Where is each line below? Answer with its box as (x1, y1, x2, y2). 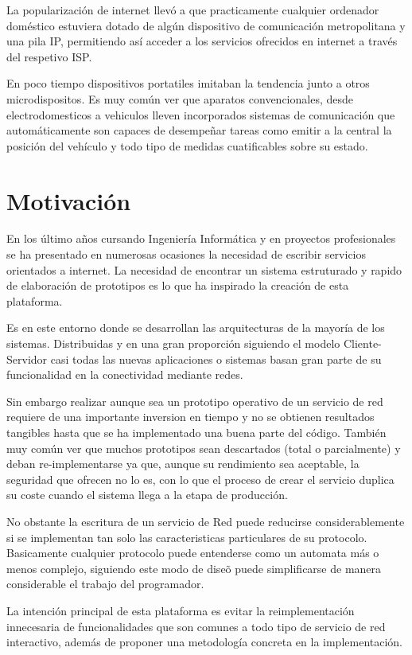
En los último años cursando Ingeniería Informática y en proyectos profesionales (6, 230, 396, 247)
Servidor (6, 350, 48, 367)
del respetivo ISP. (6, 48, 92, 64)
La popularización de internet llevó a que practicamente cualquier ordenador (6, 2, 379, 18)
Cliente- (343, 335, 382, 352)
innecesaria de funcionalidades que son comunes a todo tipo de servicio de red (6, 618, 386, 634)
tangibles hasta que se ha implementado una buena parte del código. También (6, 424, 387, 440)
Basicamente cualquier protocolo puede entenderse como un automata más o (6, 544, 379, 561)
